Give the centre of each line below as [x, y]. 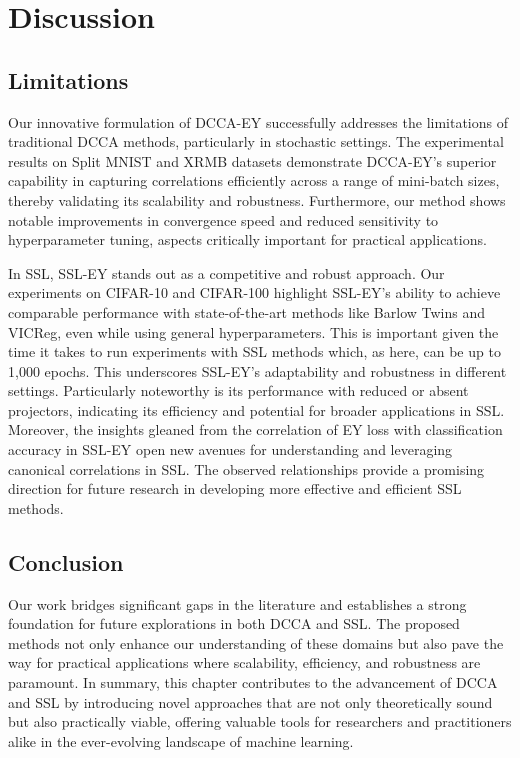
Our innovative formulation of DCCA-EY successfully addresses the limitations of [258, 121]
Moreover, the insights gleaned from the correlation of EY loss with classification [255, 429]
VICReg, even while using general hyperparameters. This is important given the [253, 331]
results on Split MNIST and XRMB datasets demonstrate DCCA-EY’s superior [252, 160]
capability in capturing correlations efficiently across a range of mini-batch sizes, [254, 180]
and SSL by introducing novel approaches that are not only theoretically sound [250, 701]
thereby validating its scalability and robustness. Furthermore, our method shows [257, 199]
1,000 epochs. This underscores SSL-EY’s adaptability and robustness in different [257, 370]
